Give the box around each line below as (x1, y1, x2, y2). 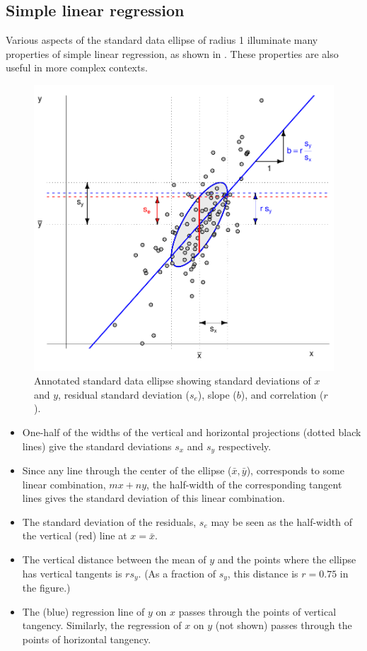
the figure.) (22, 580, 71, 594)
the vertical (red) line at (22, 528, 127, 543)
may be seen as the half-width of (211, 514, 353, 529)
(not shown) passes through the (215, 618, 352, 633)
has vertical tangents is (22, 565, 122, 580)
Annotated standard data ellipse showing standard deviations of (34, 373, 311, 388)
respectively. (218, 438, 272, 453)
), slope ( (197, 387, 237, 401)
